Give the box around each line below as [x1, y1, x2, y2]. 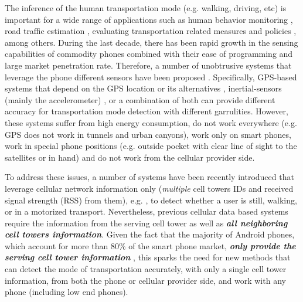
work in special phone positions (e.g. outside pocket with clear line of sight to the [5, 140, 297, 152]
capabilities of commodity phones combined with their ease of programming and [5, 47, 293, 60]
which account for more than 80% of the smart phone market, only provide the [5, 239, 296, 252]
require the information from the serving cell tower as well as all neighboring [5, 216, 288, 229]
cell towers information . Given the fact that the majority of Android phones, [5, 228, 295, 240]
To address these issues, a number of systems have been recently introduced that [5, 171, 294, 183]
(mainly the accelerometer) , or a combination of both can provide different [5, 93, 275, 106]
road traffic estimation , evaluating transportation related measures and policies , [5, 25, 297, 37]
